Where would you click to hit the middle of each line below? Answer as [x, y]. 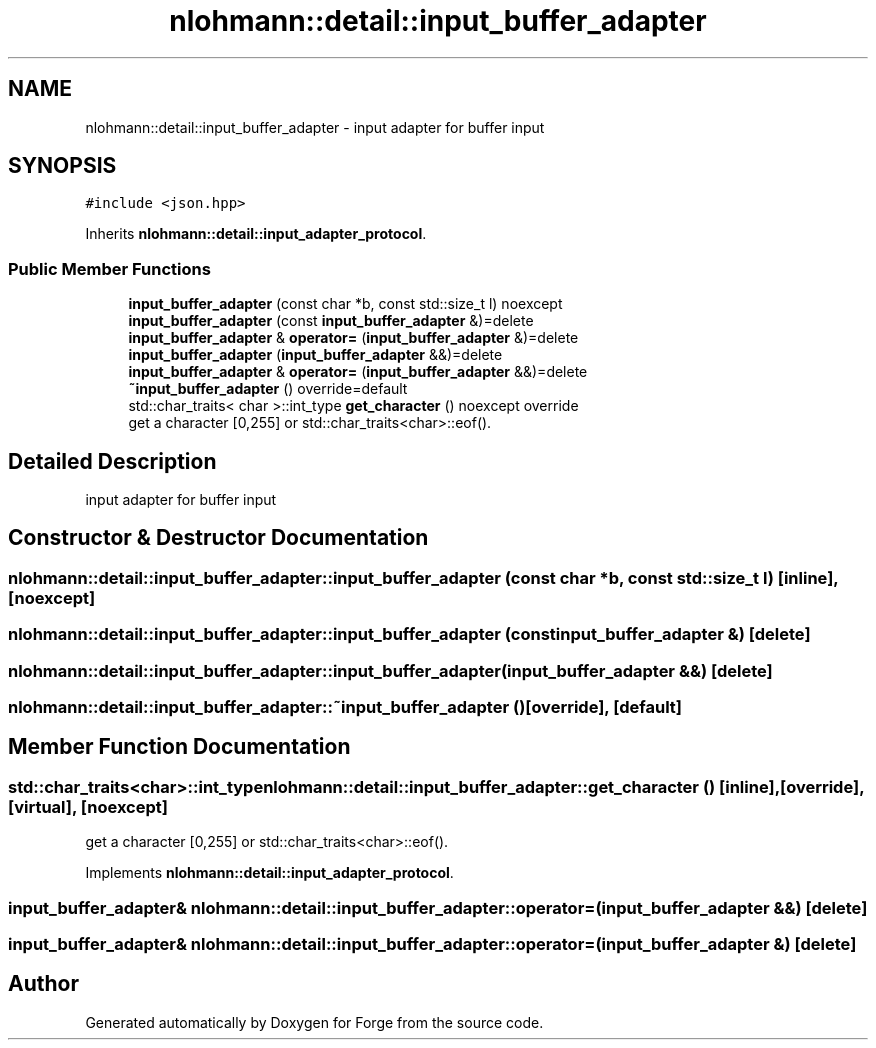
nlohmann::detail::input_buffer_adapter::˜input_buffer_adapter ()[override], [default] [345, 707]
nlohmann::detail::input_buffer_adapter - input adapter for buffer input [315, 127]
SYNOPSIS [62, 166]
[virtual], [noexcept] [88, 806]
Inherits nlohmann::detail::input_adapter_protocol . [256, 234]
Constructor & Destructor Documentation [218, 538]
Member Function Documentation [179, 747]
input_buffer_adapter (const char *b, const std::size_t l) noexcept [345, 304]
